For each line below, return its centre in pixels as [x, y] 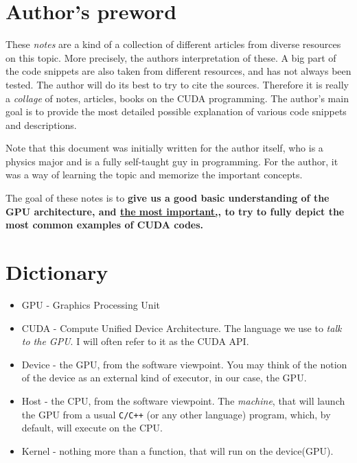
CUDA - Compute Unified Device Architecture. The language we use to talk [182, 328]
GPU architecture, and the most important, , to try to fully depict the [175, 211]
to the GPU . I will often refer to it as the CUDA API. [135, 341]
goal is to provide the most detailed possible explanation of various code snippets [176, 111]
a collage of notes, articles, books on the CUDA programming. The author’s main [177, 98]
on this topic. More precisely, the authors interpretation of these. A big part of [171, 57]
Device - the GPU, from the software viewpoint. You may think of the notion [184, 364]
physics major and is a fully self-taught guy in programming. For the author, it [172, 161]
